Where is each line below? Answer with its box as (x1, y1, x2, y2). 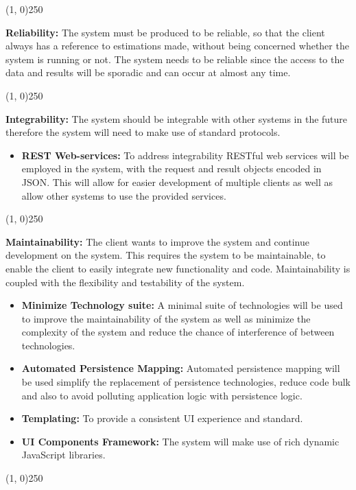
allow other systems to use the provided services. (21, 188, 226, 202)
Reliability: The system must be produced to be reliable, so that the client (5, 25, 325, 39)
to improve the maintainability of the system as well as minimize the (21, 311, 311, 325)
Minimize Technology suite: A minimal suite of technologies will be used (21, 298, 343, 312)
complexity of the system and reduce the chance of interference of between (21, 325, 335, 339)
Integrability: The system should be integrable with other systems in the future (5, 111, 348, 126)
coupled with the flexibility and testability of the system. (5, 275, 245, 289)
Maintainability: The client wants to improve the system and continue (5, 234, 309, 248)
